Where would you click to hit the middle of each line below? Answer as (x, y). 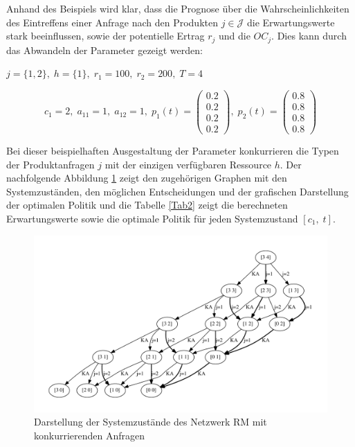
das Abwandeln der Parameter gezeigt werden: (104, 50)
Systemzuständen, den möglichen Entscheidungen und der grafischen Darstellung (177, 191)
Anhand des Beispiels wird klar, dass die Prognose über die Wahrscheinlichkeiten (178, 8)
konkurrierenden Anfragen (90, 435)
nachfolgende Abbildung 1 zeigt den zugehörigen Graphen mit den (147, 178)
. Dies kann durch (309, 36)
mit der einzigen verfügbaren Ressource (188, 164)
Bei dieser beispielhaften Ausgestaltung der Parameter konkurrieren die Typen (173, 151)
